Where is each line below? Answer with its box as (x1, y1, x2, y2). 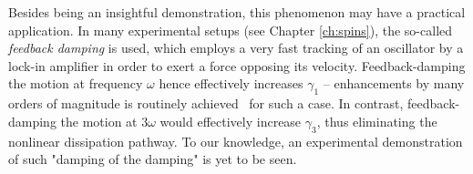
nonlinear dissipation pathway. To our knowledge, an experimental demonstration (8, 131, 463, 150)
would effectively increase (159, 111, 302, 130)
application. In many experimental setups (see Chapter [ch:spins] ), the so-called (8, 20, 453, 39)
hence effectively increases (159, 74, 303, 93)
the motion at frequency (8, 74, 143, 93)
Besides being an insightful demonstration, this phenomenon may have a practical (8, 3, 466, 21)
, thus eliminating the (316, 111, 437, 130)
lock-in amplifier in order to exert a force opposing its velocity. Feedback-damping (8, 56, 466, 75)
